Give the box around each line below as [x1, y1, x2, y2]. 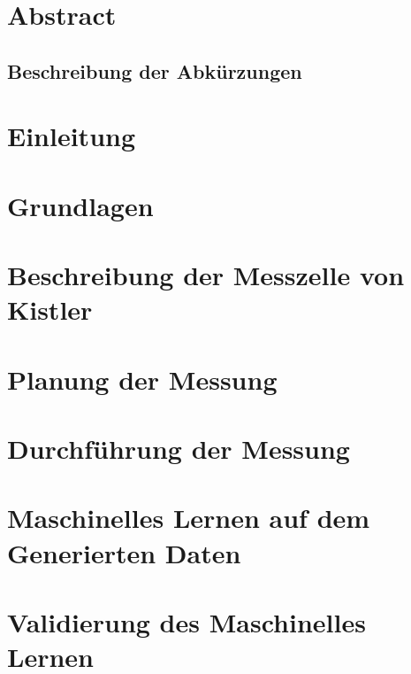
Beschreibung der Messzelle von [7, 257, 405, 293]
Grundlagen [7, 187, 154, 223]
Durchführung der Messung [7, 430, 350, 467]
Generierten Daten [7, 534, 241, 570]
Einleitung [7, 118, 136, 154]
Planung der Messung [7, 360, 278, 397]
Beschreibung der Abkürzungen [7, 57, 302, 84]
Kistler [7, 291, 93, 328]
